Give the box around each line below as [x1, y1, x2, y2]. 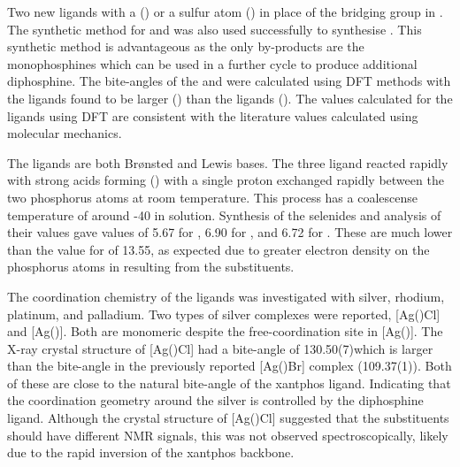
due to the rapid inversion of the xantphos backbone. [7, 443, 295, 462]
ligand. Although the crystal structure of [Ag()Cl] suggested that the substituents [7, 409, 449, 427]
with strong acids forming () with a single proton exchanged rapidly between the [7, 171, 444, 189]
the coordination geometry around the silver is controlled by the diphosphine [7, 391, 424, 410]
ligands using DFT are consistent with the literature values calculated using [7, 106, 418, 125]
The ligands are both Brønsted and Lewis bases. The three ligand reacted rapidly [7, 153, 448, 172]
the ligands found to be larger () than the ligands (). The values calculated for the [7, 88, 453, 107]
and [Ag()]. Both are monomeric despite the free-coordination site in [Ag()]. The [7, 322, 443, 341]
